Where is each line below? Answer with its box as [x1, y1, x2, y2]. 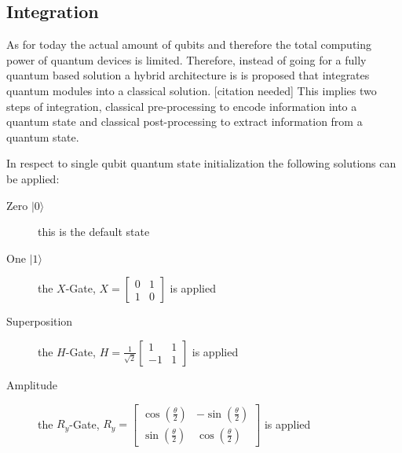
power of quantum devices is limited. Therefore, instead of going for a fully [6, 51, 367, 68]
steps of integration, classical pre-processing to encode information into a [6, 98, 357, 114]
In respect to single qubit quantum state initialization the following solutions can [6, 155, 397, 171]
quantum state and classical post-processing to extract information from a [6, 113, 363, 130]
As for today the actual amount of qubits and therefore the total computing [6, 36, 372, 53]
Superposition [6, 313, 73, 330]
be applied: [6, 170, 60, 186]
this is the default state [38, 223, 150, 240]
